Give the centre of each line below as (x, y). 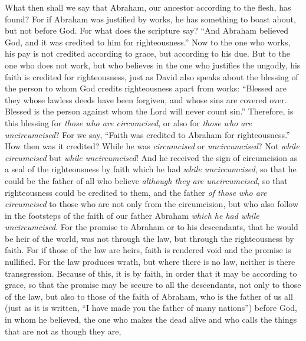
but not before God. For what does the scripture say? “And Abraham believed (147, 30)
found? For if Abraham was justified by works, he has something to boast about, (150, 19)
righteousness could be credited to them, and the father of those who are (136, 192)
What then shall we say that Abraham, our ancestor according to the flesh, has (148, 7)
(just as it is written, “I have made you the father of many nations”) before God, (151, 308)
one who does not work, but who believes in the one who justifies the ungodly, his (153, 65)
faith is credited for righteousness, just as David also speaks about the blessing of (152, 76)
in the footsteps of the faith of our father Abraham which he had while (132, 215)
